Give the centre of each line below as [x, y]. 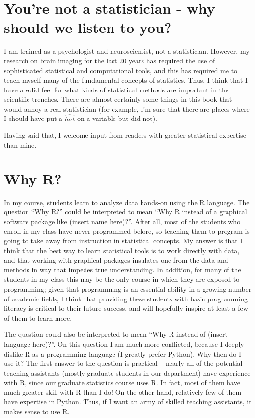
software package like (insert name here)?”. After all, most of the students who [122, 221]
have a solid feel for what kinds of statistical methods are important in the [116, 89]
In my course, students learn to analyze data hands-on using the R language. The [127, 202]
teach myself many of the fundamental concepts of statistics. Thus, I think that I [126, 80]
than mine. [20, 144]
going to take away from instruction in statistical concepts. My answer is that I [123, 240]
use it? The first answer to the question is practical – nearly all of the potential [123, 363]
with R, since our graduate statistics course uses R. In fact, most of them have [122, 382]
